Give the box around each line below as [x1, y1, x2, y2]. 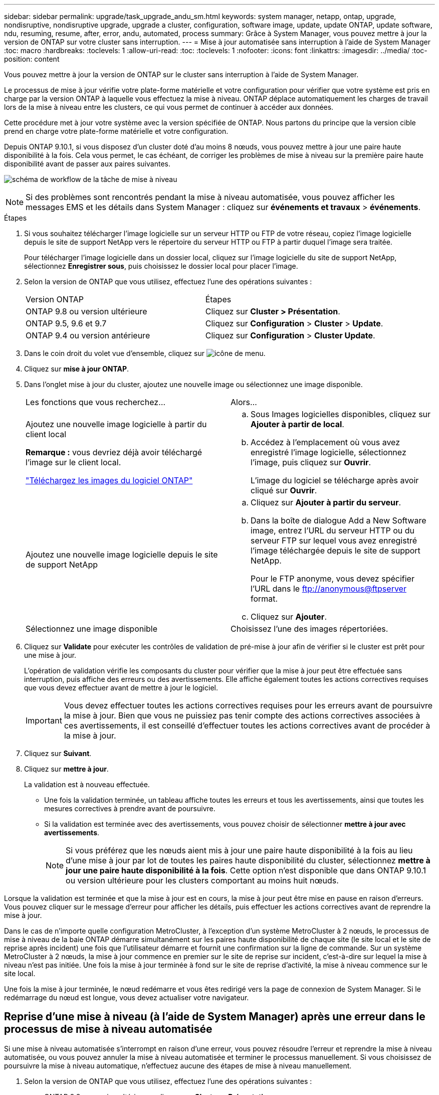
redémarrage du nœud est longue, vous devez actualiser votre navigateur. [4, 993, 249, 1002]
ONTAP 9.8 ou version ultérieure [26, 306, 147, 316]
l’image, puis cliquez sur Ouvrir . [251, 457, 371, 467]
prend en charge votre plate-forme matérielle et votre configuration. [4, 127, 229, 135]
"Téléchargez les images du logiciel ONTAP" [26, 475, 193, 485]
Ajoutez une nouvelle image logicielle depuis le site [26, 550, 218, 560]
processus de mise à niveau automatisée [4, 1023, 212, 1036]
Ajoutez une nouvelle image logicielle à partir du [26, 419, 207, 429]
